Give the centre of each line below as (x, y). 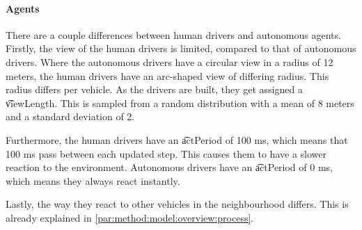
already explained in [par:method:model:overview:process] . (130, 217)
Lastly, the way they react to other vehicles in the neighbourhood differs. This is (177, 204)
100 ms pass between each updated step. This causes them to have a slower (166, 153)
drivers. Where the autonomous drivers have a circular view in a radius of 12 (170, 61)
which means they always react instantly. (93, 180)
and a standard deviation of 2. (70, 116)
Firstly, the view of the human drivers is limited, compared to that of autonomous (181, 48)
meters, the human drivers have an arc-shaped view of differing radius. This (167, 75)
